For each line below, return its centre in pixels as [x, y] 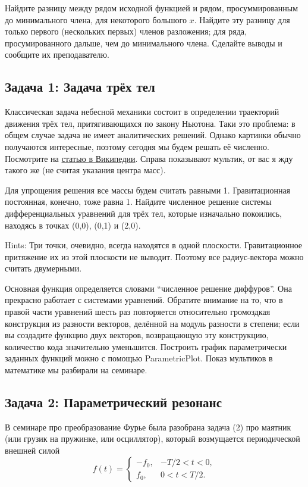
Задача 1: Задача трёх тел [80, 87]
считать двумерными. [43, 268]
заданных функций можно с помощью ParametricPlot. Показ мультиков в [139, 358]
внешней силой [32, 450]
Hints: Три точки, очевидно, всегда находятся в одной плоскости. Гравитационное [154, 245]
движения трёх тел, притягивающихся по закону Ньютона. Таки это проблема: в [150, 123]
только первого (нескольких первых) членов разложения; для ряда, [126, 31]
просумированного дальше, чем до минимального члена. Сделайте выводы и [144, 43]
